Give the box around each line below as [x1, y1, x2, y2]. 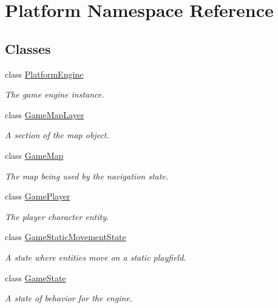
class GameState [5, 271, 66, 284]
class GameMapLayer [5, 108, 84, 121]
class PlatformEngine [5, 67, 84, 80]
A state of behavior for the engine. [5, 292, 133, 304]
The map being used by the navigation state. [5, 169, 169, 182]
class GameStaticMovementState [5, 230, 126, 243]
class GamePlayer [5, 190, 70, 203]
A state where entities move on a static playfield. [5, 250, 186, 263]
